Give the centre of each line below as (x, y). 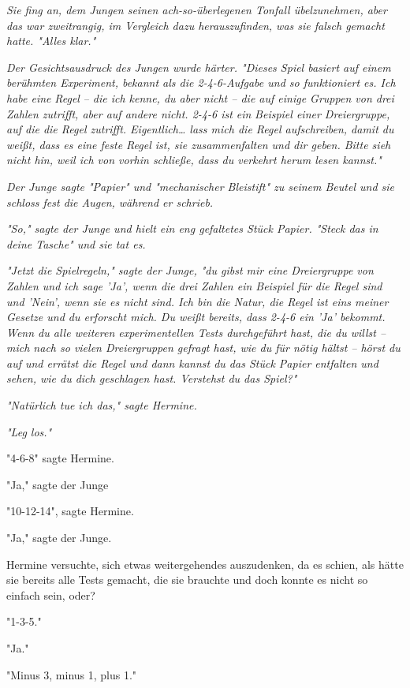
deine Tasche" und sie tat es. (76, 243)
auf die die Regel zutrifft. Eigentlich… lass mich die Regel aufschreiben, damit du (200, 129)
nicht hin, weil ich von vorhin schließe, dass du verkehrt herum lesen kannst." (194, 160)
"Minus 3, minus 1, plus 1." (72, 674)
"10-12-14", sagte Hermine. (70, 511)
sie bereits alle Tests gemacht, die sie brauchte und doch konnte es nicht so (187, 580)
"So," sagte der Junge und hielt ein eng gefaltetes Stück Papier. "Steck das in (192, 228)
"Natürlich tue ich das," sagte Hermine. (102, 405)
